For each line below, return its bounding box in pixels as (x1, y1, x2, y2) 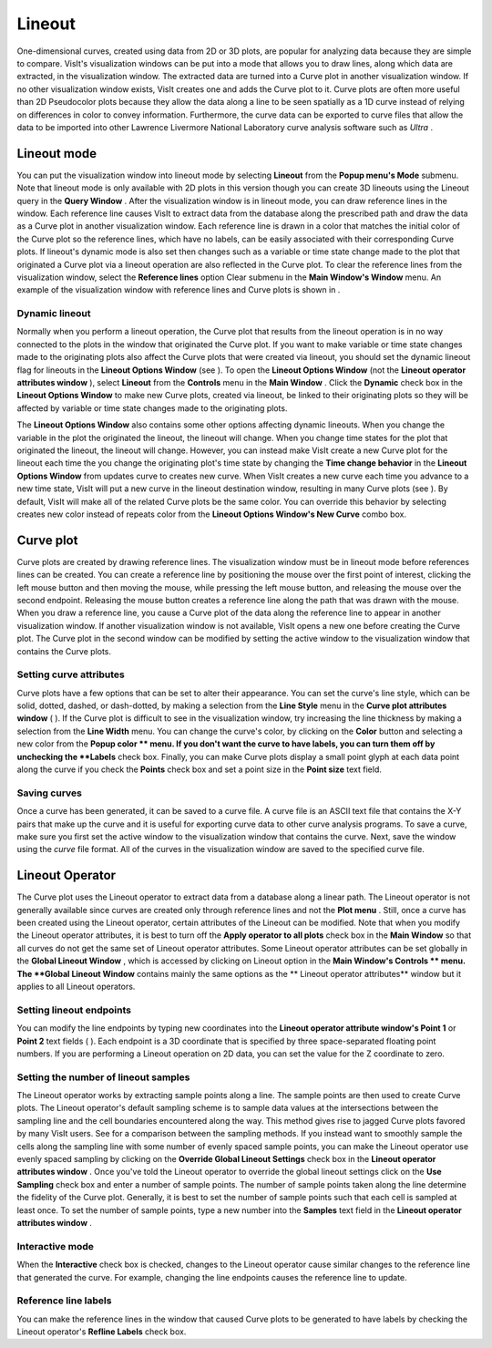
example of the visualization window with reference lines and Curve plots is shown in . (16, 284, 341, 295)
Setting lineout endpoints (16, 1003, 132, 1016)
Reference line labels (16, 1294, 112, 1307)
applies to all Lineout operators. (16, 981, 136, 992)
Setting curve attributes (16, 668, 125, 681)
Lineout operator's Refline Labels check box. (16, 1326, 187, 1337)
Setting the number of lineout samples (16, 1071, 190, 1084)
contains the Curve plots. (16, 645, 112, 656)
